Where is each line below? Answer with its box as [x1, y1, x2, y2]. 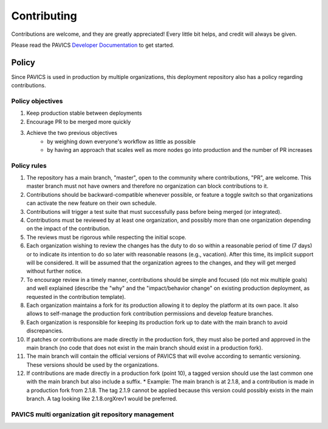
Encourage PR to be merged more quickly [26, 118, 131, 125]
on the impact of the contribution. [26, 225, 111, 232]
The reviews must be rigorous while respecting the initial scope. [26, 233, 186, 241]
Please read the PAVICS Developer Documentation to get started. [11, 41, 174, 49]
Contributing [11, 9, 77, 22]
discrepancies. [26, 327, 64, 334]
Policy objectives [11, 97, 63, 105]
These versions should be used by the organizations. [26, 361, 159, 368]
